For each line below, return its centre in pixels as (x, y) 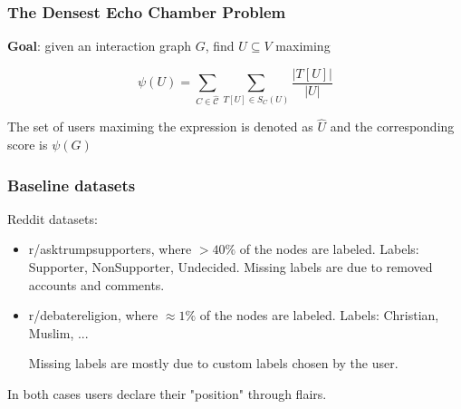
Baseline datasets (72, 185)
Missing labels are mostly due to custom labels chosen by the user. (213, 363)
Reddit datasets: (53, 218)
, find (220, 46)
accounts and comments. (96, 284)
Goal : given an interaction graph (100, 46)
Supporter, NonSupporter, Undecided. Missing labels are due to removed (230, 266)
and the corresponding (392, 127)
